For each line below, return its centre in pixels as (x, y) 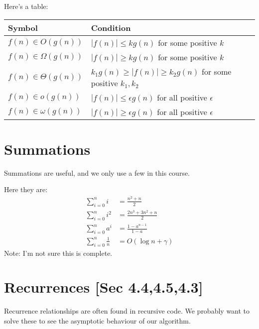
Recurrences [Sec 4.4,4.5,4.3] (104, 287)
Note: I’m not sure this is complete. (58, 253)
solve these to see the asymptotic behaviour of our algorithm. (97, 320)
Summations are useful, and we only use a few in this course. (97, 172)
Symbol (23, 27)
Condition (111, 27)
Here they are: (26, 189)
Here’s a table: (26, 6)
